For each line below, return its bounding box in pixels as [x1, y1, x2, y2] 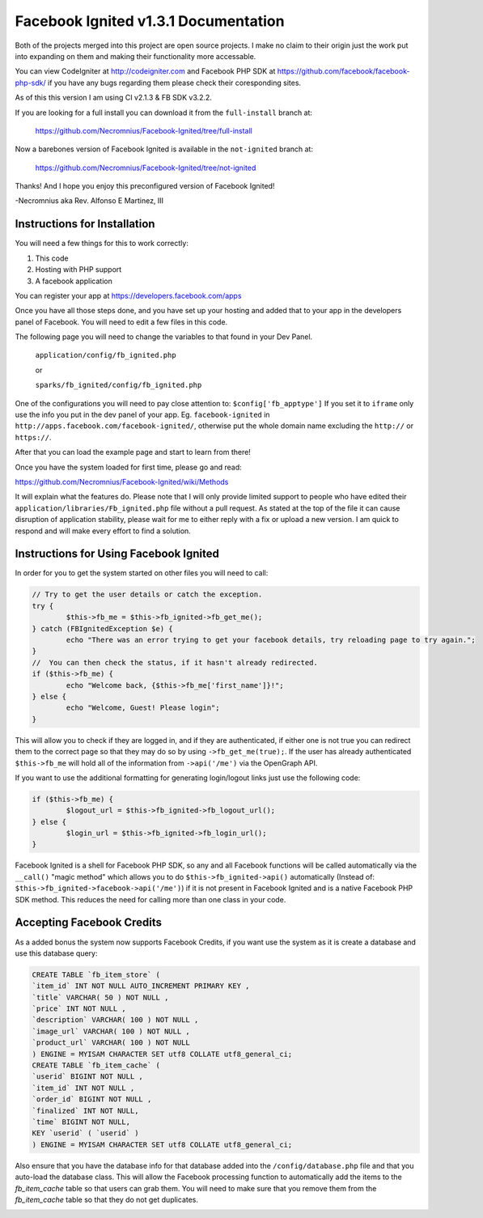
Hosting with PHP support [35, 265, 122, 274]
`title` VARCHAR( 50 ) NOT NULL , [32, 992, 169, 1002]
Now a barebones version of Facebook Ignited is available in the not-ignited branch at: [15, 144, 313, 154]
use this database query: [15, 948, 98, 958]
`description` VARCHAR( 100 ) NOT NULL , [32, 1016, 199, 1025]
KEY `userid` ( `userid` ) [32, 1129, 139, 1138]
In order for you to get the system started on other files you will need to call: [15, 568, 269, 578]
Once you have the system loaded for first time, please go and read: [15, 462, 242, 472]
